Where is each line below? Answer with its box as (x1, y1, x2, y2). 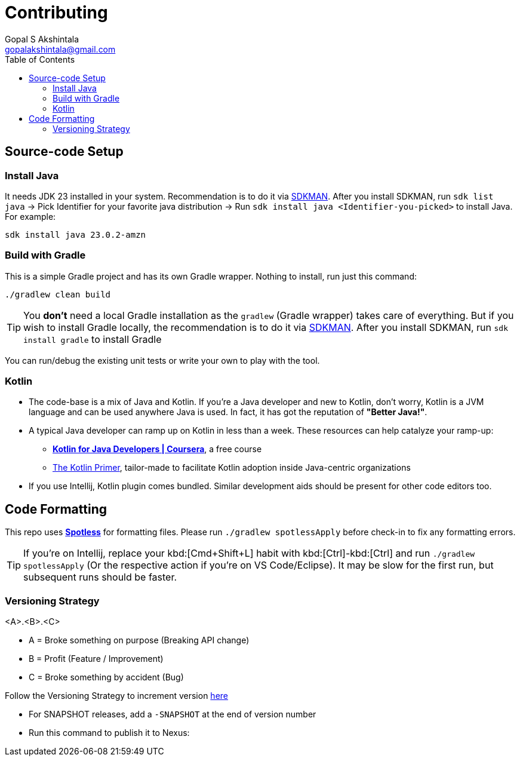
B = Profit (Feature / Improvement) (29, 653, 164, 664)
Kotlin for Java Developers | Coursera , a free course (53, 444, 262, 455)
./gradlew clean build (5, 289, 111, 299)
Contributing (5, 2, 108, 23)
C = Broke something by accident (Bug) (29, 672, 184, 683)
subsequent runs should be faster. (23, 571, 177, 584)
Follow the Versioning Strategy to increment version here (5, 691, 228, 701)
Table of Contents (5, 54, 75, 65)
